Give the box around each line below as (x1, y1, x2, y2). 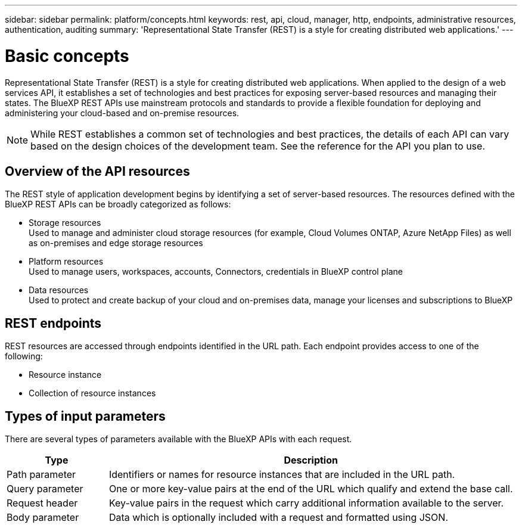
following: (5, 351, 43, 362)
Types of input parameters (5, 408, 166, 424)
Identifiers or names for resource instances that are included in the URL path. (108, 468, 455, 481)
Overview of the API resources (5, 163, 190, 179)
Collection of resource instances (29, 388, 156, 399)
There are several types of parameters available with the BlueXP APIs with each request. (5, 434, 352, 445)
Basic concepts (5, 45, 129, 66)
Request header (7, 497, 78, 510)
